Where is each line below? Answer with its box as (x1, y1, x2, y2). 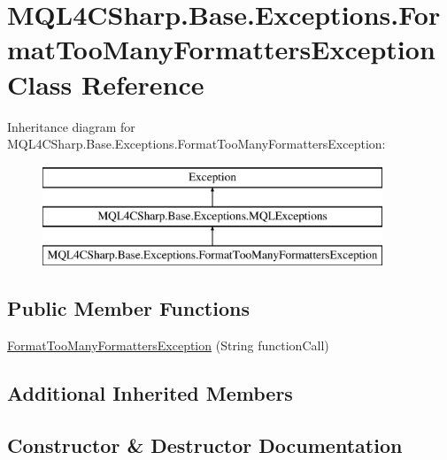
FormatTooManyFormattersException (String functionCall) (7, 335, 329, 354)
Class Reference (7, 65, 204, 102)
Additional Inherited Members (7, 379, 293, 406)
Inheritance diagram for (7, 117, 135, 135)
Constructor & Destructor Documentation (7, 431, 403, 458)
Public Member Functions (7, 295, 250, 322)
